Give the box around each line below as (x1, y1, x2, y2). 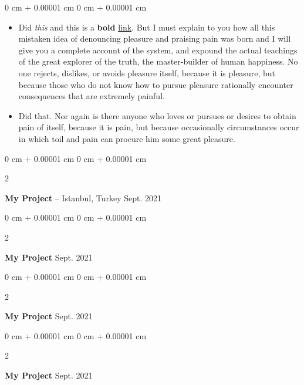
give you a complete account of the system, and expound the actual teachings (18, 43, 298, 56)
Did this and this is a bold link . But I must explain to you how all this (18, 21, 275, 33)
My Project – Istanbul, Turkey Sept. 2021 (5, 191, 162, 204)
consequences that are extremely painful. (18, 90, 165, 102)
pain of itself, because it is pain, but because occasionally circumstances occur (18, 121, 299, 133)
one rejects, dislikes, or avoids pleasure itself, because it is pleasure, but (18, 66, 275, 79)
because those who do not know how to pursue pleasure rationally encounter (18, 78, 293, 90)
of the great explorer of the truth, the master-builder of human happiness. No (18, 55, 298, 67)
